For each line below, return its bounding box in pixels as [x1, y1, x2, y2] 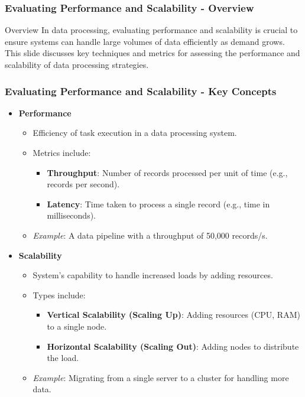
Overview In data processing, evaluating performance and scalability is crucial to [5, 24, 298, 36]
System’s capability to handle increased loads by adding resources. [33, 269, 273, 281]
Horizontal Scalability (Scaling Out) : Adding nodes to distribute [47, 340, 299, 352]
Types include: [33, 288, 86, 301]
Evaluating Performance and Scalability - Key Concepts [5, 83, 277, 98]
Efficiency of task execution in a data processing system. [33, 126, 237, 139]
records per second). [47, 178, 120, 190]
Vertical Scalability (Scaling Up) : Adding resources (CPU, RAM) [47, 308, 300, 321]
